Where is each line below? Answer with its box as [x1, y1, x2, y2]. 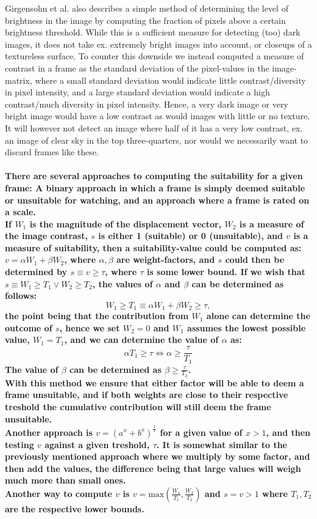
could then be [225, 253, 285, 266]
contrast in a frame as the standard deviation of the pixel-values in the [5, 61, 269, 74]
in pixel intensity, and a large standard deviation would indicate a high [5, 86, 270, 98]
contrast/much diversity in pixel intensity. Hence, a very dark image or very [5, 97, 288, 110]
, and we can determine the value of [64, 333, 219, 346]
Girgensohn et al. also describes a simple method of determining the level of [5, 2, 288, 14]
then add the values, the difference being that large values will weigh [5, 462, 301, 474]
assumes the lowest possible [187, 321, 306, 334]
